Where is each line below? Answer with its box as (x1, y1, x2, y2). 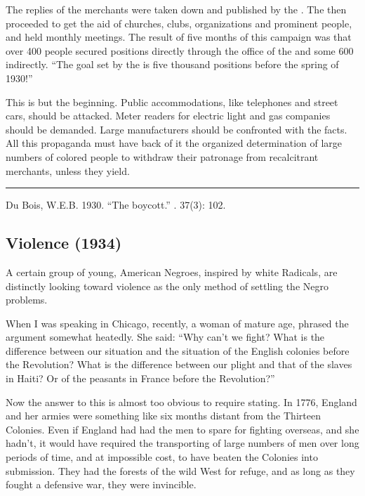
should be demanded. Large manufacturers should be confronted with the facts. (6, 122, 347, 136)
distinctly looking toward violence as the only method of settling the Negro (6, 278, 328, 293)
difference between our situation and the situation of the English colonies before (6, 343, 350, 358)
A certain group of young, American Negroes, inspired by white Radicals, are (6, 264, 338, 279)
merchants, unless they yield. (6, 163, 130, 178)
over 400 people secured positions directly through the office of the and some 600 (6, 43, 354, 58)
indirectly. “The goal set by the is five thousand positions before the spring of (6, 57, 339, 72)
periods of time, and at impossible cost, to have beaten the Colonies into (6, 450, 318, 464)
